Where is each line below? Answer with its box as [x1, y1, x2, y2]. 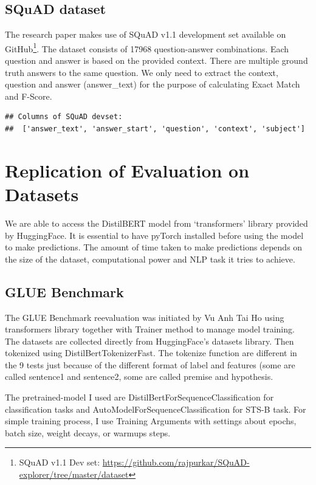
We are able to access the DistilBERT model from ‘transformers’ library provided [5, 216, 308, 229]
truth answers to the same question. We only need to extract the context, [5, 66, 278, 78]
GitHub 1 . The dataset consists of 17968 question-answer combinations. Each [5, 40, 289, 55]
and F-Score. [5, 89, 52, 102]
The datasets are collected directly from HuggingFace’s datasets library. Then [5, 334, 294, 347]
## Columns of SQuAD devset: [5, 112, 123, 122]
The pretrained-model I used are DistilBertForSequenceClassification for [5, 391, 274, 404]
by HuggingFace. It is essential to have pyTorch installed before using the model [5, 229, 304, 241]
